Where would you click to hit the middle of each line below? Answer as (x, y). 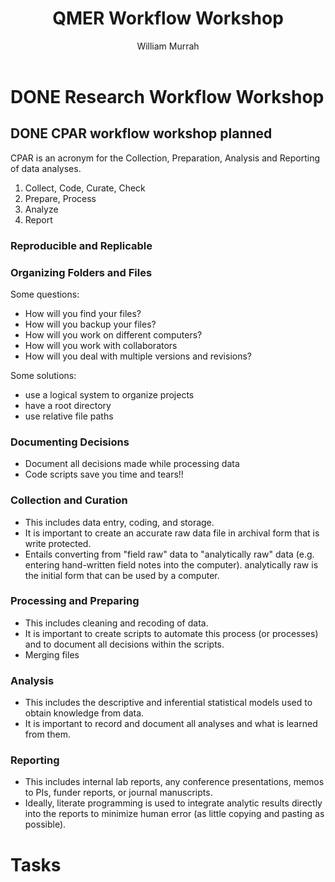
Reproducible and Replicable (81, 245)
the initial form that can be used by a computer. (122, 575)
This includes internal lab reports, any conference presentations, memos (174, 782)
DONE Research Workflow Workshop (167, 96)
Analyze (41, 209)
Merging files (52, 654)
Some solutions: (43, 375)
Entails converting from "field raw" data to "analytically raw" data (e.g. (169, 554)
